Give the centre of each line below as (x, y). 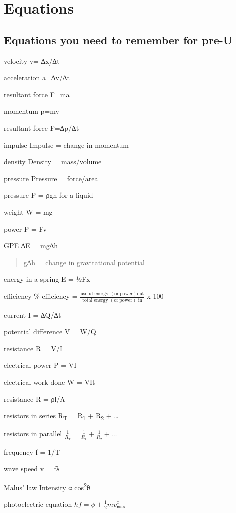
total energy (95, 300)
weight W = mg (28, 212)
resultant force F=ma (37, 94)
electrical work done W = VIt (50, 381)
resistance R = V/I (33, 348)
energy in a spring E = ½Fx (47, 279)
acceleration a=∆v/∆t (37, 78)
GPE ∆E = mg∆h (31, 246)
